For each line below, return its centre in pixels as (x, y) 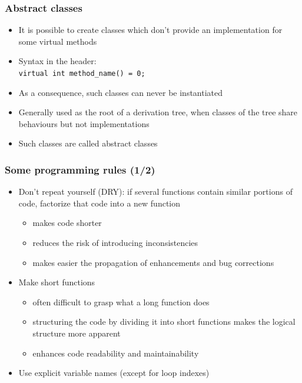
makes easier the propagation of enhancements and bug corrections (153, 262)
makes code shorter (67, 223)
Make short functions (57, 282)
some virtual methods (58, 41)
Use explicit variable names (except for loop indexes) (114, 373)
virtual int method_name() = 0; (82, 74)
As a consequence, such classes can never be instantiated (121, 92)
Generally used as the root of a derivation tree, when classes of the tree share (158, 112)
